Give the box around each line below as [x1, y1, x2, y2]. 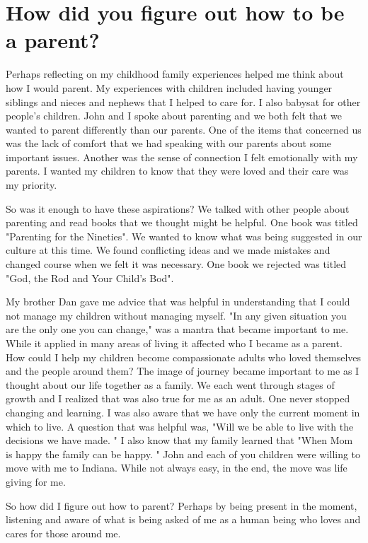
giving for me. [6, 474, 66, 489]
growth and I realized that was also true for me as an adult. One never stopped [6, 391, 350, 406]
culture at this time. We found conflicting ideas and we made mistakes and [6, 243, 330, 257]
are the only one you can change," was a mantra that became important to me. [6, 322, 349, 337]
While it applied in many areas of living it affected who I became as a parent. [6, 336, 343, 350]
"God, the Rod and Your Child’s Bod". [6, 270, 174, 285]
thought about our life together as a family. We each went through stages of [6, 377, 335, 392]
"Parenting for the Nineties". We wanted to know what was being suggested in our [6, 228, 362, 243]
